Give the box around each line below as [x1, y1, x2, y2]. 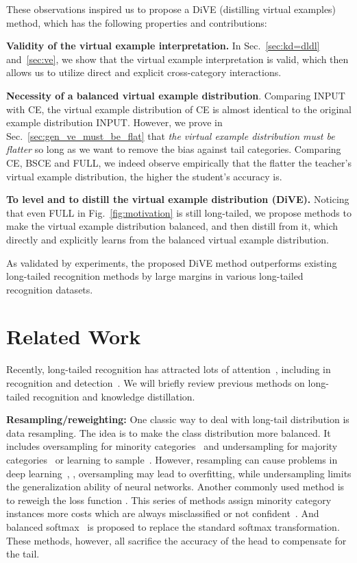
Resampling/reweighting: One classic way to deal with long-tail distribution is [6, 412, 349, 427]
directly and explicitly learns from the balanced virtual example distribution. [6, 232, 329, 246]
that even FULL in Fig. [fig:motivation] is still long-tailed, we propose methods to [6, 205, 352, 219]
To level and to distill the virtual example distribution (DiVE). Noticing [6, 192, 349, 206]
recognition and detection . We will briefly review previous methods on [6, 376, 305, 390]
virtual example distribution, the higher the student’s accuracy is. [6, 169, 282, 183]
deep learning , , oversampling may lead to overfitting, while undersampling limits [6, 466, 352, 480]
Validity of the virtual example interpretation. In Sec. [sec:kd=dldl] [6, 38, 320, 53]
